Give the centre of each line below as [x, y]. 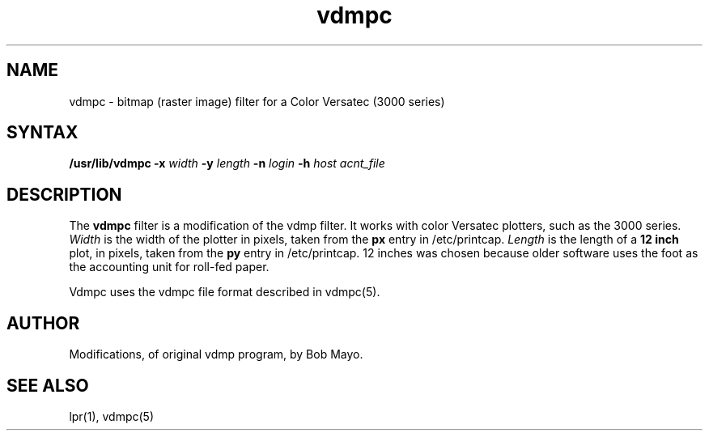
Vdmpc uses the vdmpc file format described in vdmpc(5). [225, 292]
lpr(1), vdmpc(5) [112, 416]
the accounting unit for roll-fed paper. [169, 267]
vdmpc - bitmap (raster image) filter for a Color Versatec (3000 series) [257, 101]
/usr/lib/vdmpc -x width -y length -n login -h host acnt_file [227, 163]
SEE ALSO [48, 385]
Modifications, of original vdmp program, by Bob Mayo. [216, 354]
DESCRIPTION [64, 194]
